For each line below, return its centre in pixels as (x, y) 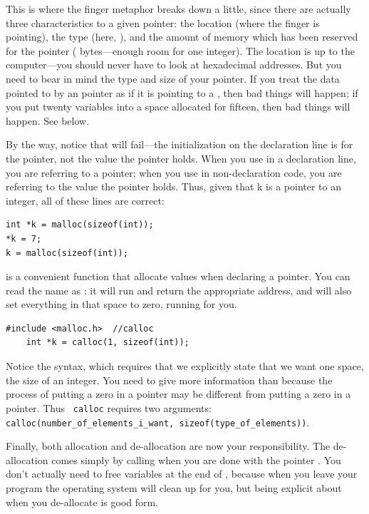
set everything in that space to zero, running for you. (121, 304)
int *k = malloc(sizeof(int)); (80, 225)
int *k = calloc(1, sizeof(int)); (108, 343)
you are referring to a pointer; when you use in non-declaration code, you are (174, 172)
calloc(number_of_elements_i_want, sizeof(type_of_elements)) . (158, 422)
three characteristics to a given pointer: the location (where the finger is (163, 22)
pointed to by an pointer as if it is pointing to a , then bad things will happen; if (182, 92)
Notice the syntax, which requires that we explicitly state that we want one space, (185, 366)
